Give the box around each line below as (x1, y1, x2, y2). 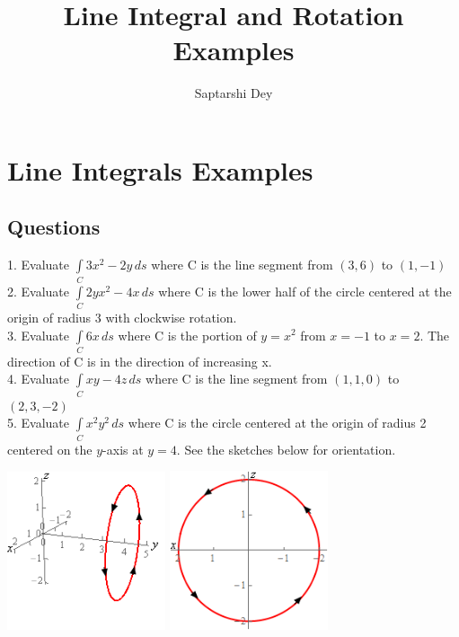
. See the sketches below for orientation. (176, 439, 396, 458)
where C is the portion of (118, 325, 257, 344)
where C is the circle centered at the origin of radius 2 (128, 413, 427, 432)
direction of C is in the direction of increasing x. (7, 351, 272, 370)
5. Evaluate (7, 413, 70, 432)
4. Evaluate (7, 369, 70, 388)
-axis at (102, 439, 144, 458)
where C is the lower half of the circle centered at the (158, 281, 452, 300)
